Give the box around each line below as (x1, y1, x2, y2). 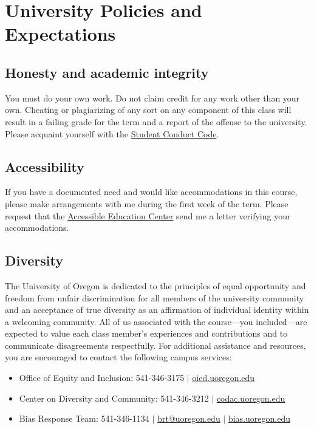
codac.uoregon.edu (216, 391, 285, 404)
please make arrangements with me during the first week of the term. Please (5, 197, 288, 210)
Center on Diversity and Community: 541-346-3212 (19, 391, 209, 404)
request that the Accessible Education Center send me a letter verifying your (5, 209, 291, 222)
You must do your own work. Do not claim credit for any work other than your (5, 91, 300, 104)
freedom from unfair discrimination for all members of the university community (5, 291, 304, 304)
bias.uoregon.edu (228, 412, 290, 425)
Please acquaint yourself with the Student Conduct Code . (5, 127, 219, 140)
